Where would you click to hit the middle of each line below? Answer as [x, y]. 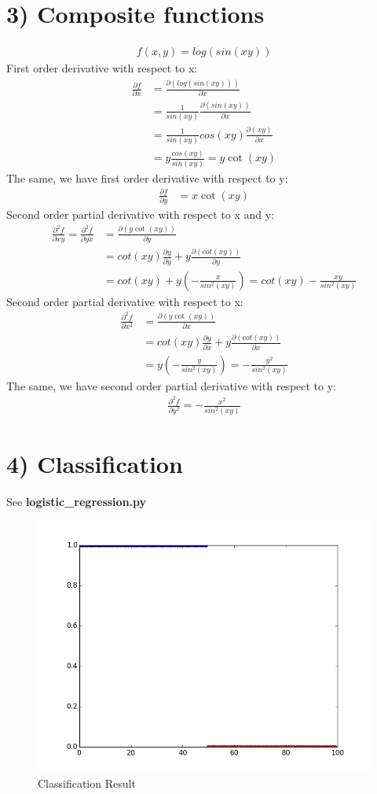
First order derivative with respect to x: [102, 68]
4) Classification [95, 463]
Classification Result [87, 783]
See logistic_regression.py [77, 501]
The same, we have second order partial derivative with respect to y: [171, 385]
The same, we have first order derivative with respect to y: [147, 177]
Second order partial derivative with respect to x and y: [140, 214]
